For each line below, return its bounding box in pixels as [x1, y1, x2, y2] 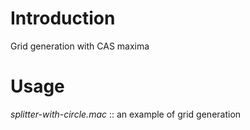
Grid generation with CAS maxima [10, 40, 150, 52]
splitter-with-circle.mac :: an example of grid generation [10, 108, 242, 120]
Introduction [10, 7, 116, 30]
